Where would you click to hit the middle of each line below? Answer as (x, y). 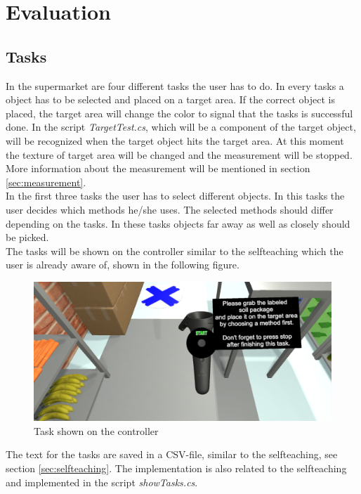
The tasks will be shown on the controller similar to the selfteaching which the (175, 251)
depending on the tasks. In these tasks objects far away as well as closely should (178, 223)
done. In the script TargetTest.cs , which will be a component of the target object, (181, 127)
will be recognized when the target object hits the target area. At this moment (175, 140)
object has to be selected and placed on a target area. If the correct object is (170, 99)
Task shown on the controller (96, 430)
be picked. (27, 237)
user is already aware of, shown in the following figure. (123, 265)
